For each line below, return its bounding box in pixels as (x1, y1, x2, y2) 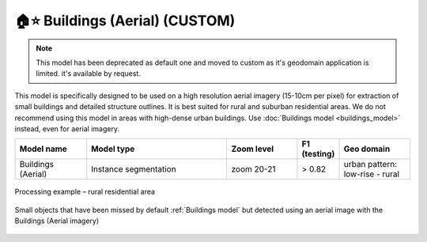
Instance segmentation (91, 164, 177, 175)
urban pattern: (343, 159, 398, 170)
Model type (91, 143, 135, 154)
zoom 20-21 (231, 164, 276, 175)
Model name (19, 143, 67, 154)
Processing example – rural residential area (14, 187, 156, 197)
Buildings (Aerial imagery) (14, 216, 100, 225)
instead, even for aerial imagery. (14, 123, 120, 134)
